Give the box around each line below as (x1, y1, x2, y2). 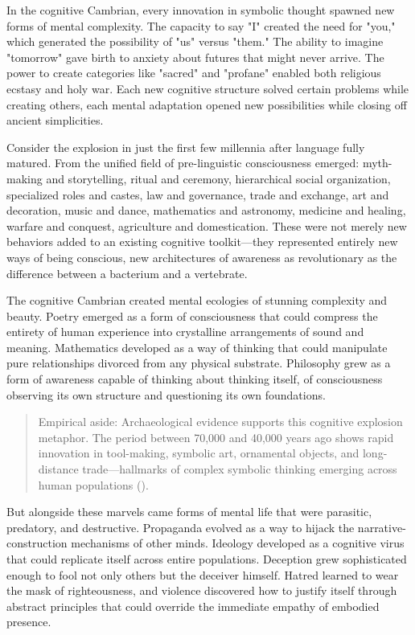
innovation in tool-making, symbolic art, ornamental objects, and (38, 444, 360, 461)
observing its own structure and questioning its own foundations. (6, 386, 326, 403)
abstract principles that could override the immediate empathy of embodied (6, 597, 380, 614)
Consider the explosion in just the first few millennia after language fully (6, 138, 365, 155)
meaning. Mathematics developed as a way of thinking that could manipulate (6, 338, 388, 355)
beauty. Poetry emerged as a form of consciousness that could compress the (6, 307, 378, 324)
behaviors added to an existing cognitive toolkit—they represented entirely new (6, 233, 398, 250)
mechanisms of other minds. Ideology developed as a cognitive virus (71, 535, 405, 551)
